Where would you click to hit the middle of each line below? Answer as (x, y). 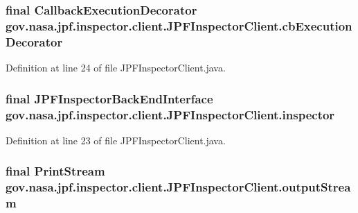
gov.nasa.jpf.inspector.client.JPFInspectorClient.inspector (170, 114)
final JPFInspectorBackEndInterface (109, 98)
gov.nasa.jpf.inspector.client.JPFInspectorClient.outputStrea (178, 187)
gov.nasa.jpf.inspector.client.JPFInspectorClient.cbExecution (179, 25)
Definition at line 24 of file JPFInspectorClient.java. (116, 68)
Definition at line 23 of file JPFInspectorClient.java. (116, 140)
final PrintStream (55, 171)
